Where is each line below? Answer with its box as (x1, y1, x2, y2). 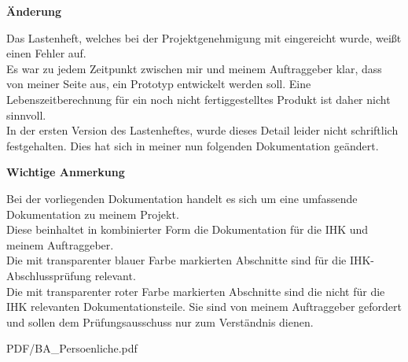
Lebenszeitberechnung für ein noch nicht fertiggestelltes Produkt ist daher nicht (6, 90, 391, 107)
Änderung (6, 3, 62, 19)
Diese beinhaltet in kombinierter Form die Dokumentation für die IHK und (6, 221, 369, 238)
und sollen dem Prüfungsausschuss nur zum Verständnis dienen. (6, 313, 314, 330)
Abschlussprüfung (6, 267, 92, 283)
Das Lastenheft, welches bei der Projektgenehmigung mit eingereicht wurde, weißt (6, 29, 402, 46)
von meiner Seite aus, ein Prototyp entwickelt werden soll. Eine (6, 76, 311, 92)
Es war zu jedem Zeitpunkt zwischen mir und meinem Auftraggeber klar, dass (6, 60, 382, 76)
